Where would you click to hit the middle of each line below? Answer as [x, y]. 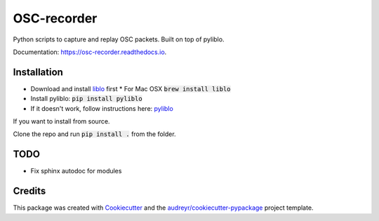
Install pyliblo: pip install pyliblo [87, 99]
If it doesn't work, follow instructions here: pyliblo [102, 108]
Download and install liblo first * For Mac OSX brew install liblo [131, 88]
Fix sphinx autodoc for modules [76, 171]
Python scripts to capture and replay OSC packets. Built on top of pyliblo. [119, 39]
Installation [38, 72]
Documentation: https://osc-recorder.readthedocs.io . [90, 52]
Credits [29, 191]
